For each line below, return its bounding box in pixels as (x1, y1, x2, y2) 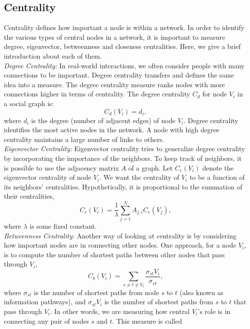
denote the (202, 162, 234, 172)
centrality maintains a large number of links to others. (4, 134, 164, 144)
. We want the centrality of (99, 172, 179, 182)
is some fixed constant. (29, 221, 97, 231)
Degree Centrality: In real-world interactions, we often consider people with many (4, 60, 245, 70)
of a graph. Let (128, 162, 173, 172)
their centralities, (4, 191, 54, 201)
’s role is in (198, 306, 231, 316)
